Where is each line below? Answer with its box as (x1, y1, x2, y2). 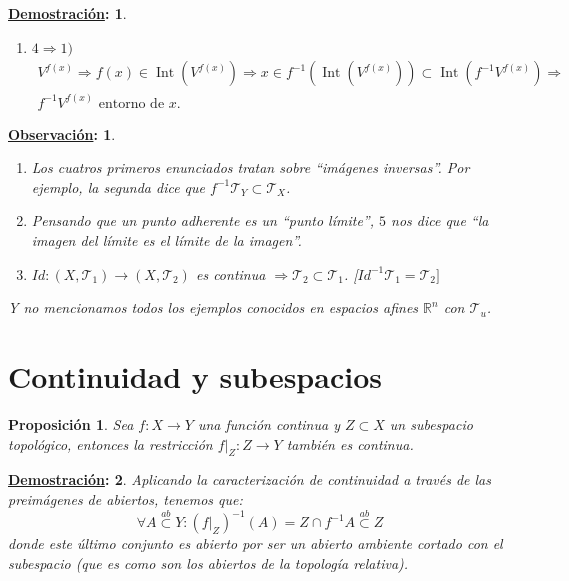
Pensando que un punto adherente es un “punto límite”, (31, 210, 374, 231)
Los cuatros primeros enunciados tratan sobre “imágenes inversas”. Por (31, 157, 470, 178)
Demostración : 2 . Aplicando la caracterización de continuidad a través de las (8, 469, 491, 490)
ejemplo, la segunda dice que (31, 176, 206, 197)
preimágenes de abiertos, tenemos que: (8, 488, 243, 509)
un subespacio (389, 413, 473, 434)
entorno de (98, 96, 165, 111)
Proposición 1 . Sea (8, 413, 134, 434)
